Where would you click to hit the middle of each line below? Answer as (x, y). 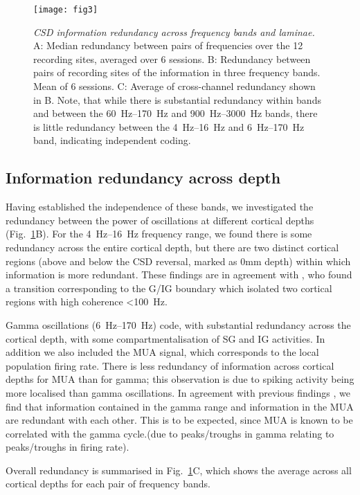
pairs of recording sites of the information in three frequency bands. (177, 72)
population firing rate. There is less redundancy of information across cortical (170, 365)
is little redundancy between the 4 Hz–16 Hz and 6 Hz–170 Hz (169, 126)
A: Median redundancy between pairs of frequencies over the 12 (168, 45)
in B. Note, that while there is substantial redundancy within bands (177, 99)
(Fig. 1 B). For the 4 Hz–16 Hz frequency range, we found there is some (159, 234)
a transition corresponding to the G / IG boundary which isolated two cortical (169, 288)
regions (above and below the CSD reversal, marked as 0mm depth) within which (178, 261)
